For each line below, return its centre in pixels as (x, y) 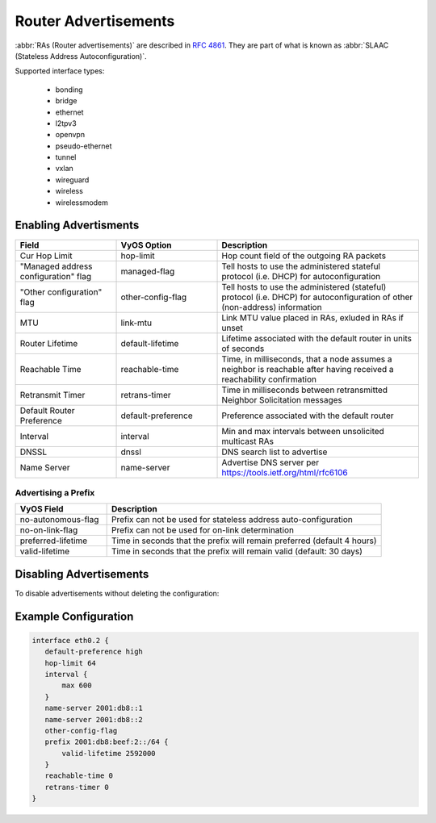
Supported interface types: (60, 71)
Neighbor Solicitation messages (282, 399)
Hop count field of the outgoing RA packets (304, 256)
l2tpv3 (66, 123)
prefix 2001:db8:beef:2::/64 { (107, 742)
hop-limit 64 (71, 663)
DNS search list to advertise (275, 452)
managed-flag (148, 271)
